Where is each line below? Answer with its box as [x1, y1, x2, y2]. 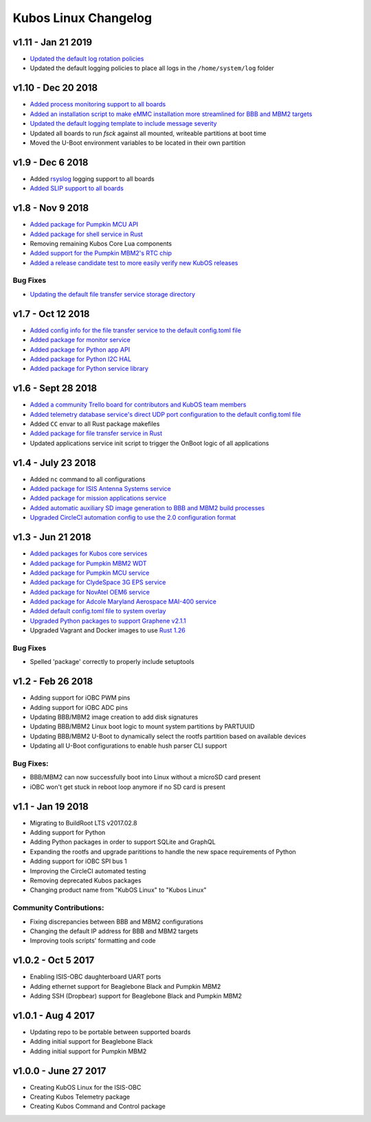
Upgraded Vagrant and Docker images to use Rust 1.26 [30, 626, 185, 634]
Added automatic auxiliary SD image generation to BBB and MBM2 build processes [30, 503, 265, 512]
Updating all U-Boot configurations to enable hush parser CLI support [30, 742, 227, 750]
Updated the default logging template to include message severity [30, 119, 217, 128]
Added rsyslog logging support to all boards [30, 174, 155, 183]
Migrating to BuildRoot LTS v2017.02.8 [30, 818, 137, 827]
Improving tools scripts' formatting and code [30, 937, 156, 945]
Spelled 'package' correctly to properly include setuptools [30, 658, 195, 666]
